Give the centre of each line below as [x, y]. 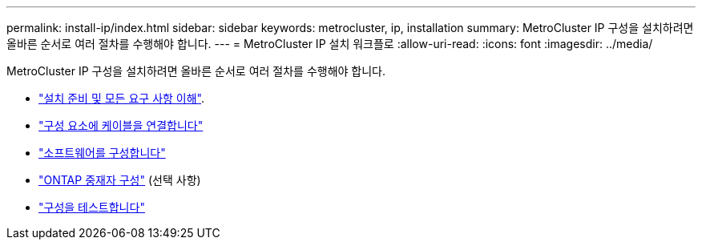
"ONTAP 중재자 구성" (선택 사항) [120, 180]
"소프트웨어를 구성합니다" [102, 153]
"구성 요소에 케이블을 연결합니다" [121, 125]
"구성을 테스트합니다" [92, 207]
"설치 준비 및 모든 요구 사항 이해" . [122, 98]
